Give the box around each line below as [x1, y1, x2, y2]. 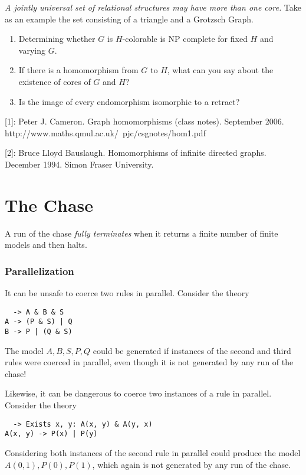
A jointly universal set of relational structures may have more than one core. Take [5, 1, 302, 13]
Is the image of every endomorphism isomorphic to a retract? [18, 95, 240, 107]
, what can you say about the [167, 64, 274, 76]
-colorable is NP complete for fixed [122, 32, 248, 45]
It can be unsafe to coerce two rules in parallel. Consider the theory [5, 287, 249, 299]
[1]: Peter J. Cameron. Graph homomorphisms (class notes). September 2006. [5, 115, 284, 127]
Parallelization [5, 263, 74, 278]
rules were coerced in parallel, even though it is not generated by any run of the [5, 356, 294, 368]
